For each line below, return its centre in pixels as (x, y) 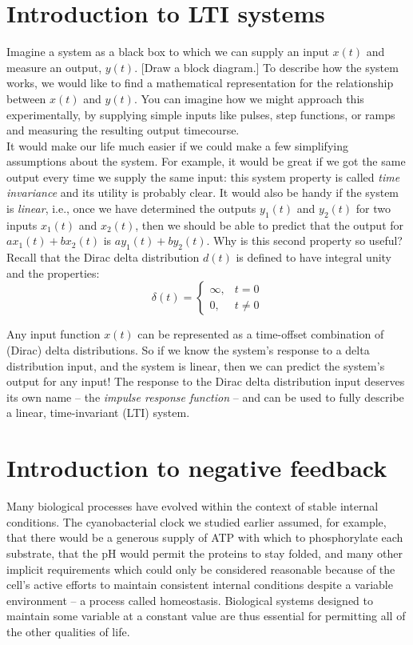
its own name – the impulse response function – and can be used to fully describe (205, 397)
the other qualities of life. (68, 631)
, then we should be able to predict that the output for (270, 224)
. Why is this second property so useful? (304, 240)
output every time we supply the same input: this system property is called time (203, 176)
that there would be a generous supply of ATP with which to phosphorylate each (205, 537)
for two (373, 208)
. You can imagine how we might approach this (249, 98)
